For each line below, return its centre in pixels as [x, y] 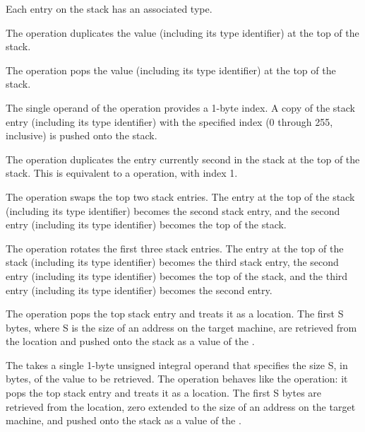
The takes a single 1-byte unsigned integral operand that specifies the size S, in [177, 364]
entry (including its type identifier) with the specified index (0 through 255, [169, 121]
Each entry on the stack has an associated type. [109, 8]
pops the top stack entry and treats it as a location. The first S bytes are [164, 393]
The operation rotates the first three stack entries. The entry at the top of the [175, 248]
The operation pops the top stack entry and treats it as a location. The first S [175, 314]
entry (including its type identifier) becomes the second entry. [139, 290]
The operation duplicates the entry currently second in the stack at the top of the [183, 159]
